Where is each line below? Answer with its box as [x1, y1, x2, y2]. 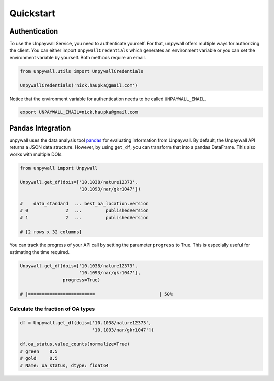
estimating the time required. [9, 249, 70, 255]
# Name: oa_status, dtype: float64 [20, 362, 109, 368]
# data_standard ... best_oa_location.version [20, 201, 149, 206]
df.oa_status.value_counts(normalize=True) [20, 341, 130, 347]
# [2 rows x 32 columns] [20, 229, 82, 235]
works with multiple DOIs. [9, 151, 63, 157]
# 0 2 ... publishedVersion [20, 208, 149, 213]
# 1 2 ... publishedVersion [20, 215, 149, 220]
